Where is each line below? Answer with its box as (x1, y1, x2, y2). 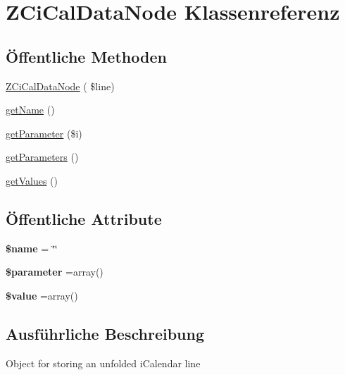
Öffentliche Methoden (6, 45, 167, 67)
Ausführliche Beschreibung (6, 322, 204, 344)
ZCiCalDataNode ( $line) (6, 78, 115, 93)
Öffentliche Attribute (6, 207, 162, 229)
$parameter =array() (6, 264, 103, 279)
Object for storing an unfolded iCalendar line (6, 355, 201, 370)
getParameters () (6, 149, 79, 164)
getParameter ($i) (6, 125, 82, 140)
